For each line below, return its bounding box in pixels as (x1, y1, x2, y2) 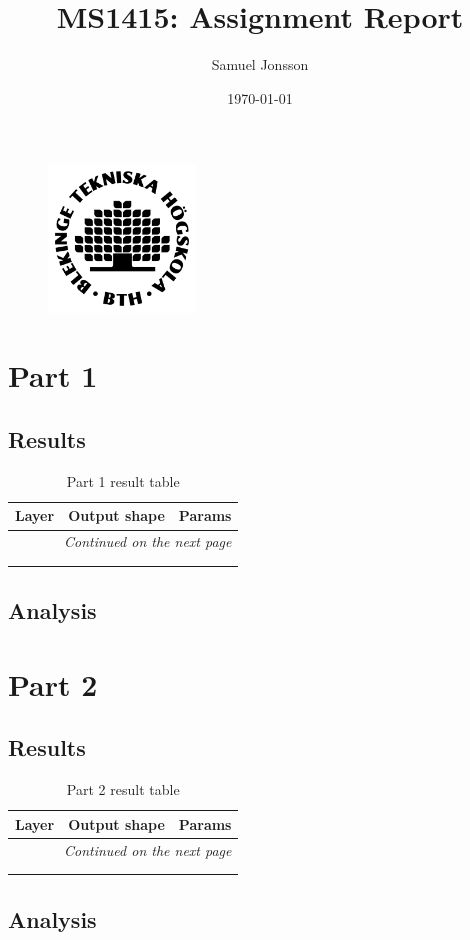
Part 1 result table (66, 470, 180, 491)
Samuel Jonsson (211, 54, 309, 75)
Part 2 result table (66, 779, 180, 800)
